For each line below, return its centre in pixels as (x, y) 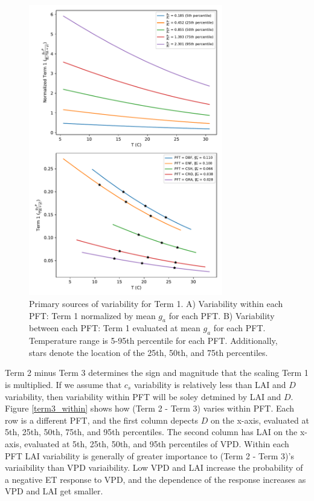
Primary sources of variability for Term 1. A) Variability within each (156, 304)
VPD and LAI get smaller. (54, 491)
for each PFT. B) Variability (222, 315)
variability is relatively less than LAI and (210, 384)
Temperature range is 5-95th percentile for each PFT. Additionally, (153, 341)
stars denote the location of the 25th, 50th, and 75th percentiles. (149, 352)
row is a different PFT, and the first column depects (101, 420)
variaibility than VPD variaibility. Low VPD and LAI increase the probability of (154, 467)
